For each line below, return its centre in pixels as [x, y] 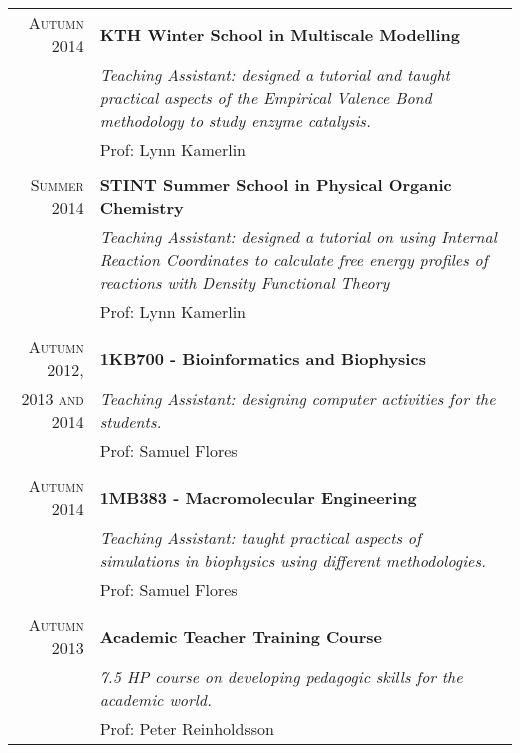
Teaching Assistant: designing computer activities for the [297, 398]
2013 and [52, 398]
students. [130, 421]
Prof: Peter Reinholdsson [186, 728]
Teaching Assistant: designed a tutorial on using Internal [298, 236]
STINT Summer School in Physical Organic [275, 184]
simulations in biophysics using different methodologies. [292, 560]
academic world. [155, 699]
